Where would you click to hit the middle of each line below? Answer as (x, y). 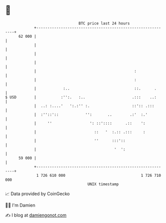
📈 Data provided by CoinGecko (38, 194)
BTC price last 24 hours (104, 23)
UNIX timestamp (103, 184)
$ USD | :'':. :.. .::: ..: (81, 97)
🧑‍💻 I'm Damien (20, 205)
